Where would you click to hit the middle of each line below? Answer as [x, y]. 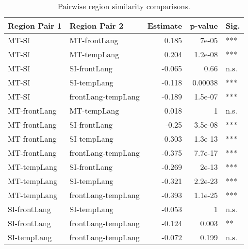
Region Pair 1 [35, 25]
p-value [204, 25]
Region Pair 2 [97, 25]
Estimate [165, 25]
